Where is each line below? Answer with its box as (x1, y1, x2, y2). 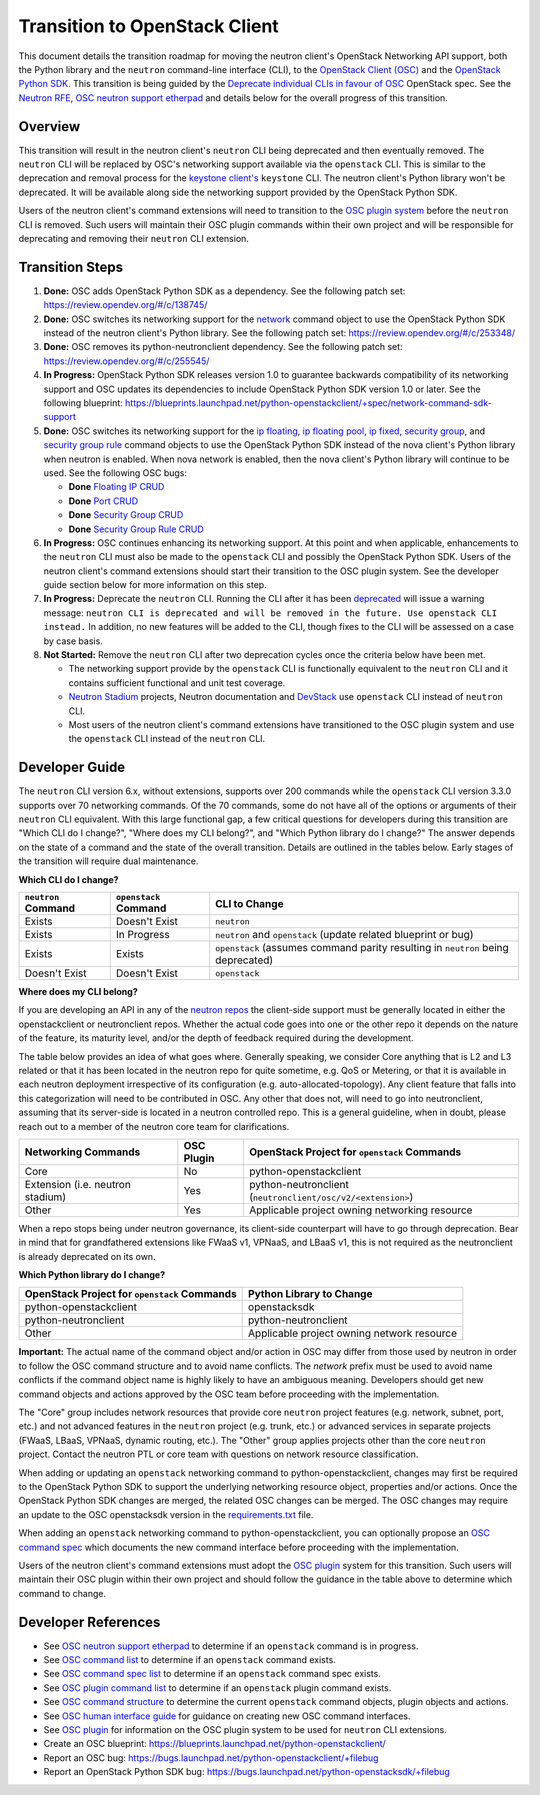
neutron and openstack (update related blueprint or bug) (215, 928, 474, 942)
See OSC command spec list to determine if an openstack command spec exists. (43, 1668, 382, 1680)
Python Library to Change (248, 1287, 373, 1301)
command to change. (18, 1587, 107, 1599)
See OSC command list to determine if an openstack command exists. (43, 1654, 337, 1666)
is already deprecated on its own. (18, 1250, 156, 1262)
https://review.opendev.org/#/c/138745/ (43, 299, 208, 311)
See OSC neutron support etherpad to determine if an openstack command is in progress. (43, 1640, 419, 1652)
